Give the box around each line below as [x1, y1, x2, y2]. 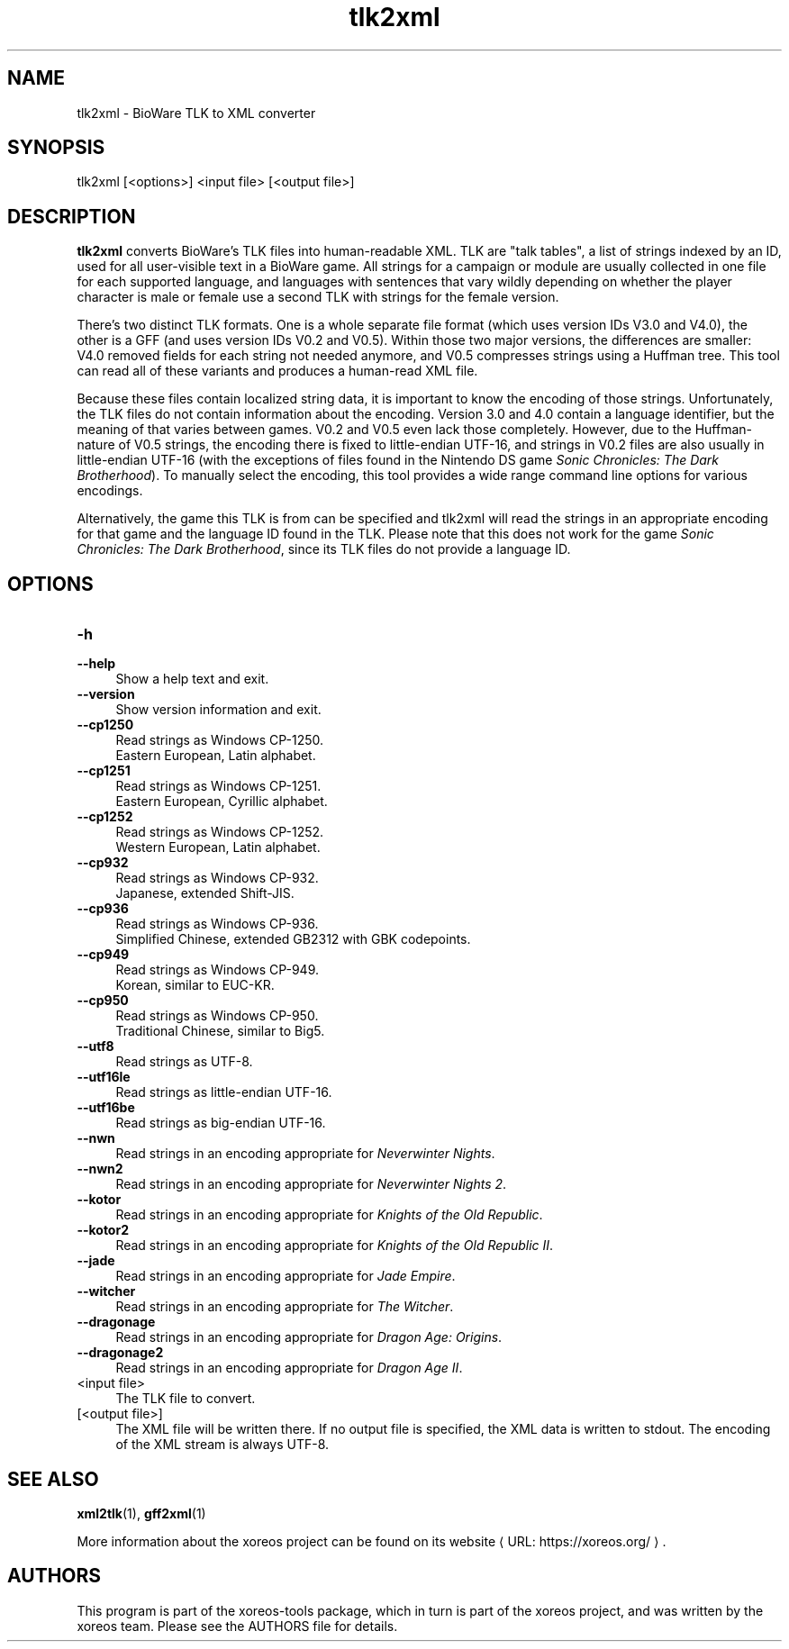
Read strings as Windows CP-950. [115, 1008, 319, 1024]
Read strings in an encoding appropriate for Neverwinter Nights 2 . [115, 1176, 507, 1192]
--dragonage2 [77, 1345, 164, 1361]
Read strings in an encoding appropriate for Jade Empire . [115, 1268, 456, 1284]
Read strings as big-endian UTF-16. [115, 1115, 326, 1131]
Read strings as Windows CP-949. [115, 962, 320, 978]
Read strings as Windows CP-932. [115, 870, 319, 886]
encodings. [77, 483, 143, 499]
